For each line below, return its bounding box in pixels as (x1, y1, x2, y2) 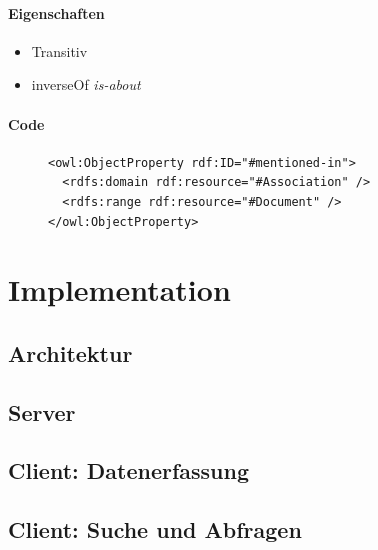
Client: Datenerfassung (8, 455, 250, 486)
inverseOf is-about (31, 74, 141, 95)
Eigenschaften (8, 2, 105, 23)
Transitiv (31, 40, 88, 61)
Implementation (8, 269, 231, 310)
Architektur (8, 337, 133, 368)
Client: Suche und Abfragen (8, 514, 302, 545)
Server (8, 396, 76, 427)
